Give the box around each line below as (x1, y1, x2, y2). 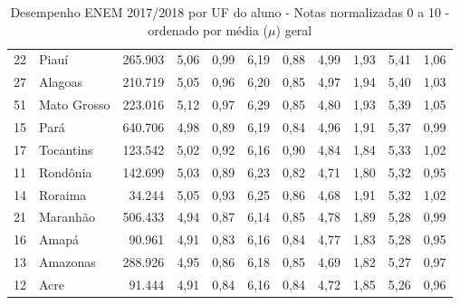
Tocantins (39, 139, 93, 158)
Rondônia (39, 162, 92, 181)
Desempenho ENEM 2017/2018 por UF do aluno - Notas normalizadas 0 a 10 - (10, 3, 450, 21)
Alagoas (39, 72, 82, 91)
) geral (275, 20, 312, 39)
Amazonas (39, 253, 96, 272)
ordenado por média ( (148, 20, 269, 39)
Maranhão (39, 207, 95, 226)
